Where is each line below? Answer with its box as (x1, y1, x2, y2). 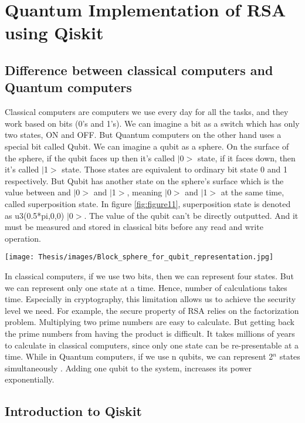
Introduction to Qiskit (5, 402, 142, 420)
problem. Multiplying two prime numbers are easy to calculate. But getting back (5, 316, 295, 328)
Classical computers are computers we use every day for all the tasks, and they (5, 106, 289, 118)
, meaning (127, 186, 162, 198)
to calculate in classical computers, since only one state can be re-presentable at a (5, 339, 299, 351)
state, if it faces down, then (197, 151, 296, 164)
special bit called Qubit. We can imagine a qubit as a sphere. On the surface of (5, 140, 289, 152)
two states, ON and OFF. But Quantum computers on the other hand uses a (5, 128, 282, 141)
